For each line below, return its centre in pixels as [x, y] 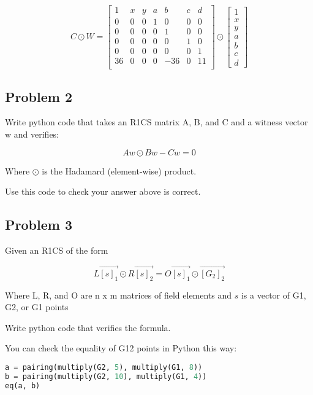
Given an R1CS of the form [57, 250]
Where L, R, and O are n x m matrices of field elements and [119, 295]
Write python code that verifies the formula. [88, 327]
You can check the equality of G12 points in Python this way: [121, 348]
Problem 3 [39, 225]
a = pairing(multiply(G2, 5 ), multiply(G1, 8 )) [104, 367]
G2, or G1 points [37, 307]
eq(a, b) [23, 385]
